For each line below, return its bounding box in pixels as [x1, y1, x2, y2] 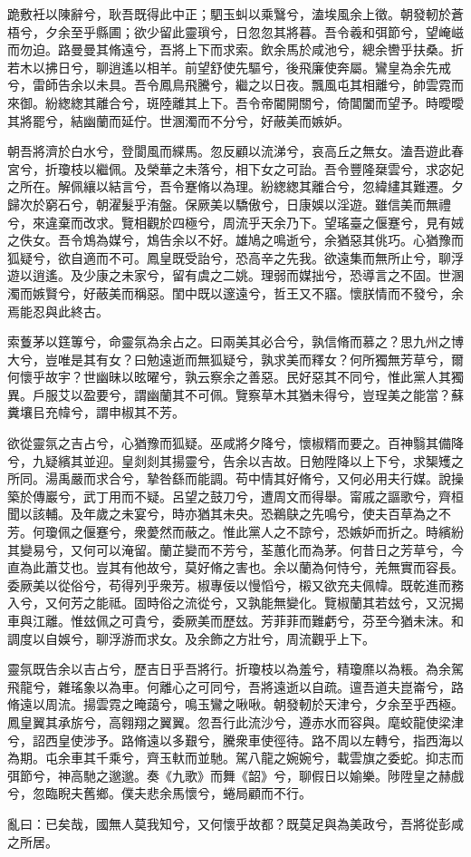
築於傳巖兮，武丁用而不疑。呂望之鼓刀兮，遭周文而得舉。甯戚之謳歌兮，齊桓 [7, 486, 464, 505]
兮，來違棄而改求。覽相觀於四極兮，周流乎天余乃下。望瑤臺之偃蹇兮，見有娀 [7, 212, 464, 231]
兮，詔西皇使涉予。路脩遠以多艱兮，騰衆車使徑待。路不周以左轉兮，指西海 [7, 730, 451, 749]
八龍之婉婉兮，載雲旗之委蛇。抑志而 [247, 748, 464, 767]
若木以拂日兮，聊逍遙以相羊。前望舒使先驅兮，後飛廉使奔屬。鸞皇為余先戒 [7, 57, 451, 76]
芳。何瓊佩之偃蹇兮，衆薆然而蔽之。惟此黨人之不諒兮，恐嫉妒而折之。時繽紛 [7, 522, 464, 541]
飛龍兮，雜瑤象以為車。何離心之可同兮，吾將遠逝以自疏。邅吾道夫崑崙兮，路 [7, 677, 464, 696]
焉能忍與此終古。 [7, 301, 109, 320]
